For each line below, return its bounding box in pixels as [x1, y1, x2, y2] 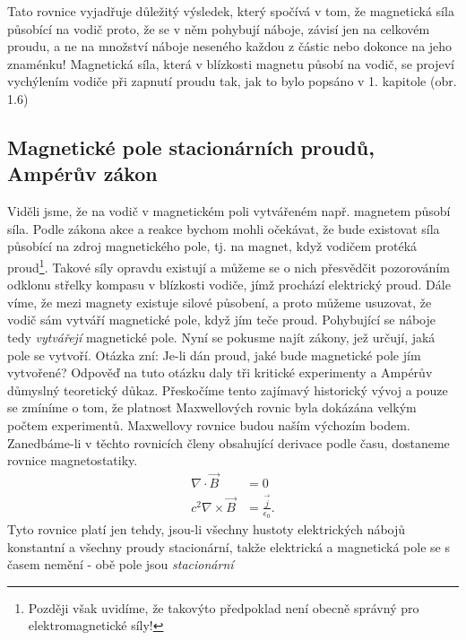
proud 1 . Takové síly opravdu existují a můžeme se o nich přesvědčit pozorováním [7, 255, 450, 276]
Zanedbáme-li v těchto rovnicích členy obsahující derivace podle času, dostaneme [7, 433, 450, 452]
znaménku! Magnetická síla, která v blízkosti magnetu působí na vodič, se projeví [7, 54, 454, 73]
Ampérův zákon [7, 160, 158, 187]
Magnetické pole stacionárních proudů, [7, 133, 375, 160]
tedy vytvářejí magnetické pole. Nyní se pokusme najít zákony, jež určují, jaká [7, 327, 436, 346]
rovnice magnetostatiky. [7, 451, 138, 470]
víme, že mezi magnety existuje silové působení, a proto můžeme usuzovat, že [7, 292, 432, 311]
